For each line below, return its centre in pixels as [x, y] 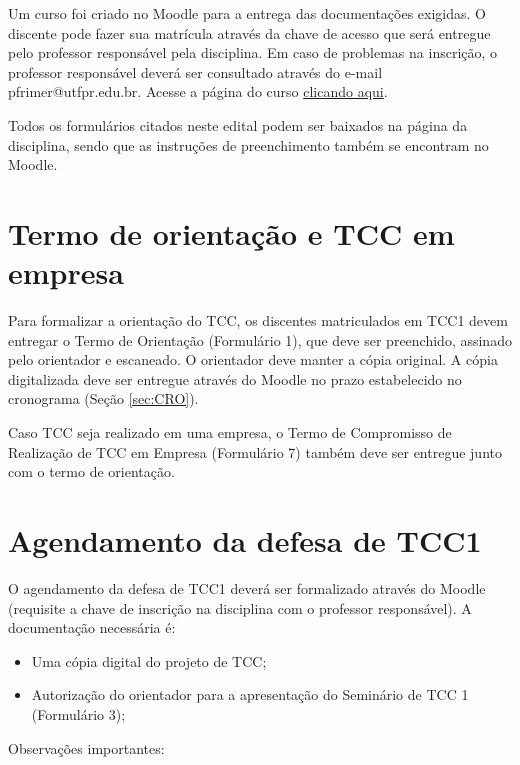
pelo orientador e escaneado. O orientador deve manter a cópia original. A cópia [253, 359]
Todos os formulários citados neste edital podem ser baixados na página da [238, 124]
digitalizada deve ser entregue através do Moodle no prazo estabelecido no [235, 378]
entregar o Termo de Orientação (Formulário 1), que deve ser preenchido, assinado [260, 339]
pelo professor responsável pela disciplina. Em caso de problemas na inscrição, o [253, 52]
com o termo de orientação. [91, 471]
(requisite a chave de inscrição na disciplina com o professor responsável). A [240, 607]
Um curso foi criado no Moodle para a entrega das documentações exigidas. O [247, 13]
